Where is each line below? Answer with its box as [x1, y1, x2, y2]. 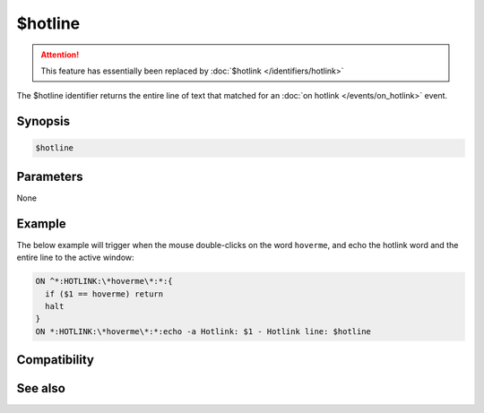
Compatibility [16, 352, 94, 367]
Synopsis [16, 114, 71, 129]
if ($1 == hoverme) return [45, 288, 164, 299]
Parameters [16, 168, 83, 184]
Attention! [40, 49, 80, 60]
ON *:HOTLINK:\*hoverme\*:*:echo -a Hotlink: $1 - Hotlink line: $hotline [35, 326, 372, 336]
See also [16, 381, 66, 396]
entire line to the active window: [16, 252, 134, 263]
